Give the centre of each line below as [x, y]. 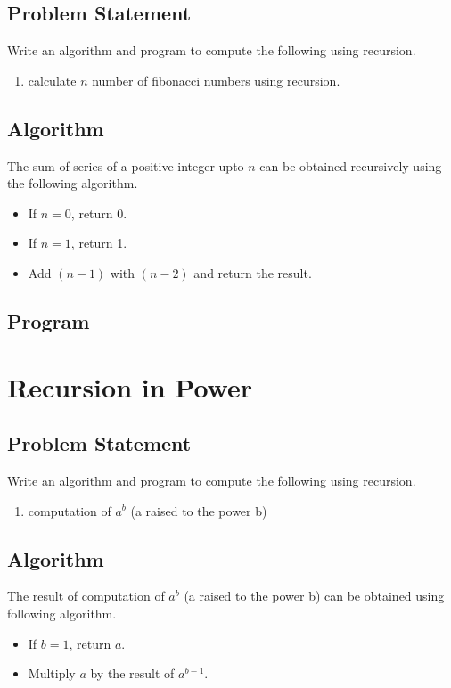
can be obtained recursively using [351, 165]
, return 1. [99, 243]
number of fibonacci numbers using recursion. [216, 80]
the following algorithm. [73, 183]
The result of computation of [86, 596]
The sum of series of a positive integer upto [126, 165]
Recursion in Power [130, 386]
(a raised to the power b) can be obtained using [314, 596]
